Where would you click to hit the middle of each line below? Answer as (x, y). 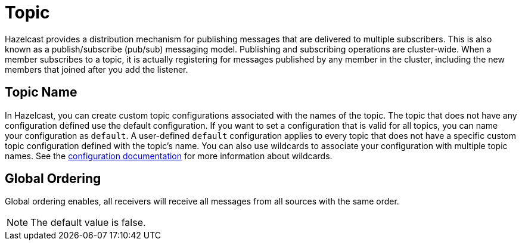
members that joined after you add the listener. (97, 69)
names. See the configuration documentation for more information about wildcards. (169, 156)
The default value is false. (88, 223)
